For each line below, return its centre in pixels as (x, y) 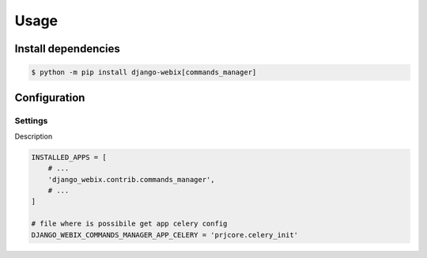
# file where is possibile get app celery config (129, 224)
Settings (31, 120)
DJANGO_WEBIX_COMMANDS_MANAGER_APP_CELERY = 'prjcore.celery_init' (165, 235)
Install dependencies (67, 49)
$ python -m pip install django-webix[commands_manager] (144, 72)
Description (34, 136)
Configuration (50, 98)
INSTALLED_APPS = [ (69, 157)
